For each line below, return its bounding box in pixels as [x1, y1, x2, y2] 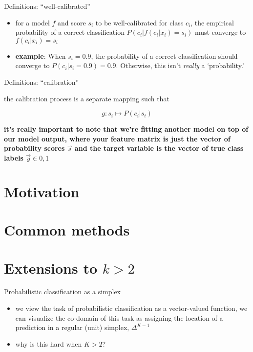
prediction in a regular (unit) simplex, [15, 322, 129, 332]
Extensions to [4, 258, 98, 278]
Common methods [4, 220, 130, 240]
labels [4, 152, 23, 163]
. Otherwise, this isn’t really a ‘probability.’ [116, 60, 244, 70]
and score [58, 17, 86, 27]
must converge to [194, 27, 246, 37]
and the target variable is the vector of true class [74, 143, 244, 153]
